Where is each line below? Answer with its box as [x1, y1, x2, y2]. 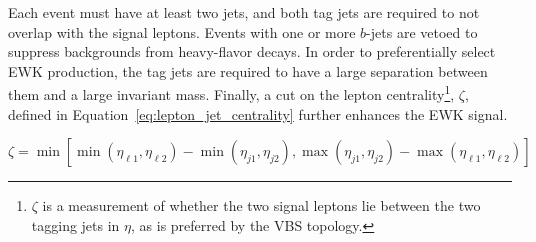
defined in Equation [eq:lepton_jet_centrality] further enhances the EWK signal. [8, 103, 508, 124]
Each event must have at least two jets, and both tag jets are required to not [8, 2, 480, 22]
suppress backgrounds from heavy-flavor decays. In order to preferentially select [8, 41, 496, 62]
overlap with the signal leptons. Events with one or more [8, 21, 356, 42]
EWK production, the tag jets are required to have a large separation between [8, 60, 488, 81]
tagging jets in [31, 214, 120, 235]
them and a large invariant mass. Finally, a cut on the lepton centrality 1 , [8, 81, 455, 105]
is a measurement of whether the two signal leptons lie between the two [42, 195, 481, 216]
